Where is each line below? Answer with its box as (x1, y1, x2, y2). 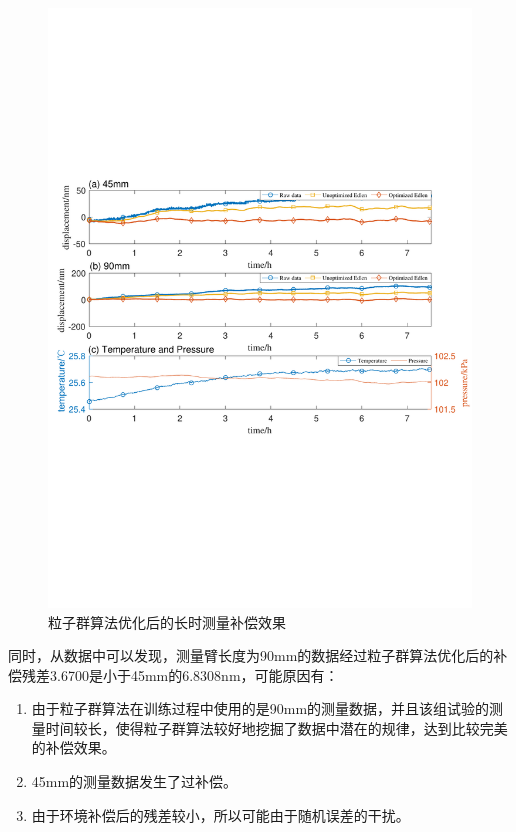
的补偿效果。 (31, 737, 116, 758)
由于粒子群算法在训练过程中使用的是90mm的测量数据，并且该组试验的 (31, 698, 490, 719)
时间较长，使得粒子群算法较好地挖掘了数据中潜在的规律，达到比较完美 (45, 717, 508, 738)
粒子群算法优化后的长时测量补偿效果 (48, 611, 286, 632)
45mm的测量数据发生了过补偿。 (31, 771, 238, 792)
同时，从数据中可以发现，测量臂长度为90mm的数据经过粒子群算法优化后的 (8, 645, 494, 666)
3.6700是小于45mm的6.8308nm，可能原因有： (49, 664, 339, 685)
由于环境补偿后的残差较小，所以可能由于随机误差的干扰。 (31, 804, 410, 825)
